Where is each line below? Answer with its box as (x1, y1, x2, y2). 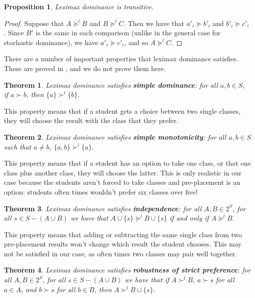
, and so (124, 37, 148, 47)
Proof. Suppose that (4, 18, 64, 28)
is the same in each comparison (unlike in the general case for (35, 27, 221, 38)
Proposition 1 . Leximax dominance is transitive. (4, 1, 154, 11)
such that (4, 141, 31, 151)
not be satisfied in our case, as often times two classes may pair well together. (4, 248, 237, 258)
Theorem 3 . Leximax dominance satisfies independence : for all (4, 203, 202, 213)
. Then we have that (124, 18, 184, 28)
